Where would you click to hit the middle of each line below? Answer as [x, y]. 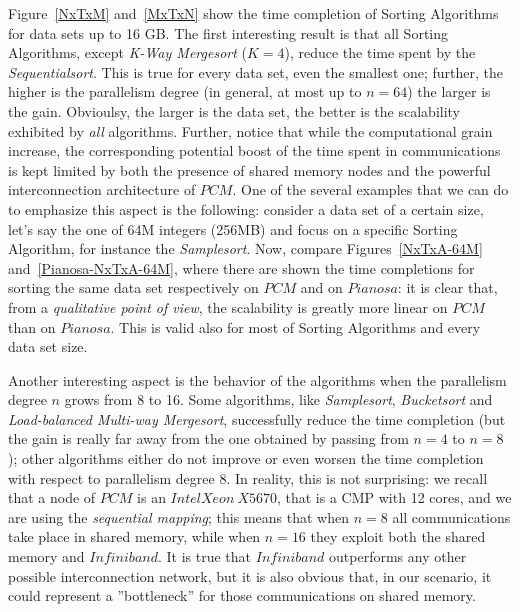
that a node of [52, 497]
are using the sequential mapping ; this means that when [178, 516]
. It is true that [204, 556]
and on [321, 287]
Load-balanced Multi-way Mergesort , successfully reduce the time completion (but [257, 418]
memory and [46, 556]
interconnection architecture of [102, 189]
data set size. [48, 346]
